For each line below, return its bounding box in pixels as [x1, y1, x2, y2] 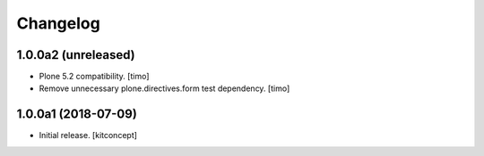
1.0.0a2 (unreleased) [16, 47, 135, 62]
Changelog [16, 13, 100, 33]
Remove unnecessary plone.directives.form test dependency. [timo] [39, 83, 290, 94]
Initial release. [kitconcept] [39, 130, 138, 141]
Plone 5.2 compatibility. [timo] [39, 71, 150, 82]
